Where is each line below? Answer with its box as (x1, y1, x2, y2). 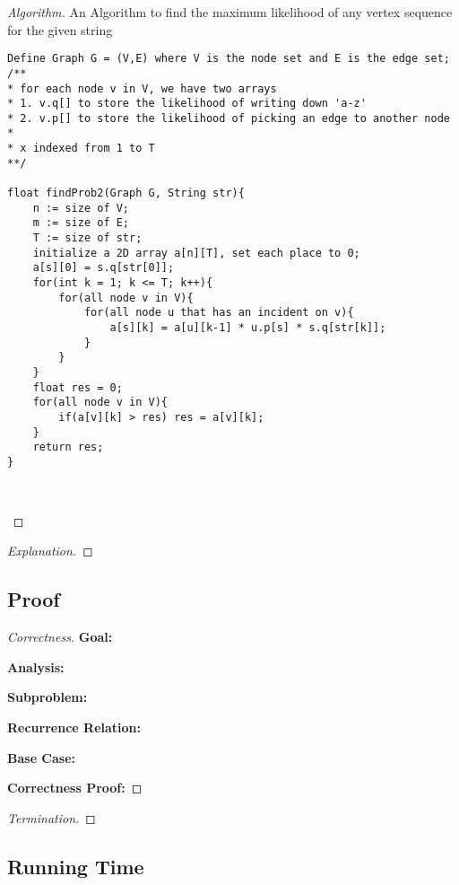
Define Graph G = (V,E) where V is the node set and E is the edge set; (7, 52, 450, 66)
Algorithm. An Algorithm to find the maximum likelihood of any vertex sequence (7, 3, 453, 21)
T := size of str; (32, 232, 143, 245)
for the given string (7, 20, 113, 39)
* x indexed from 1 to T (7, 142, 155, 155)
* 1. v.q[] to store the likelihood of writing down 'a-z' (7, 97, 367, 110)
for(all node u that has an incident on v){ (83, 306, 354, 320)
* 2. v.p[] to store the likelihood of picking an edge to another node (7, 111, 450, 125)
